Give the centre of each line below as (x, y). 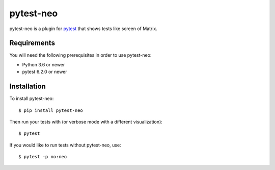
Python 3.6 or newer (44, 64)
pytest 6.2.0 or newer (45, 72)
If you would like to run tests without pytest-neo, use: (65, 145)
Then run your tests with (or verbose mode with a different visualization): (86, 122)
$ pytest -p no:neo (43, 157)
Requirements (32, 43)
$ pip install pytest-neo (51, 110)
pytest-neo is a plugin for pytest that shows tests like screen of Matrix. (83, 29)
